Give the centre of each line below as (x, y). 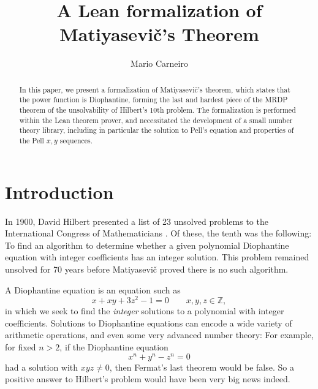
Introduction (59, 191)
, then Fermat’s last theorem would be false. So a (202, 367)
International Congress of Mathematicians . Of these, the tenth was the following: (158, 233)
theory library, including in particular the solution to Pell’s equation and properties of (157, 130)
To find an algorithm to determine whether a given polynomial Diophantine (147, 245)
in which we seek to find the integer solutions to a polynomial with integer (145, 311)
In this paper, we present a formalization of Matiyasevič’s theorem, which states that (155, 89)
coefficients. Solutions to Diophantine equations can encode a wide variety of (149, 323)
